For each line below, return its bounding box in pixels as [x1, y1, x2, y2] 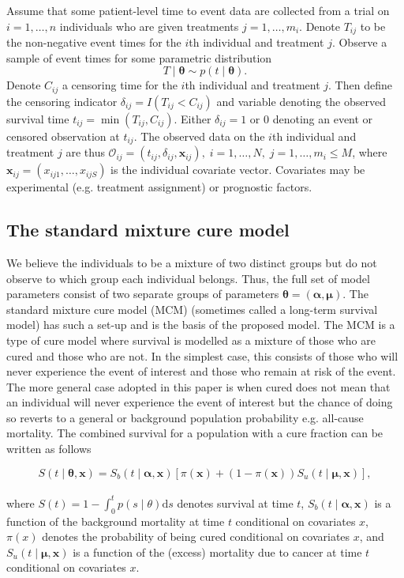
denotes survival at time [177, 494, 294, 511]
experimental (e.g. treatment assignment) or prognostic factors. [6, 179, 312, 195]
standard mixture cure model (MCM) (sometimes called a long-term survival [6, 300, 378, 317]
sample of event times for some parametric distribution [6, 49, 272, 66]
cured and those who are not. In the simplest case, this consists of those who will [6, 347, 398, 364]
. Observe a [331, 34, 387, 51]
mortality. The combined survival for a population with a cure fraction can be [6, 425, 383, 441]
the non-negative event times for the [6, 34, 181, 51]
